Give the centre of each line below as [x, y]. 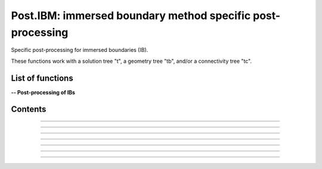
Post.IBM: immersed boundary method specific [131, 16]
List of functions [42, 78]
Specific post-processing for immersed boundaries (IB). [80, 50]
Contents [29, 110]
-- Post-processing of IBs [43, 92]
